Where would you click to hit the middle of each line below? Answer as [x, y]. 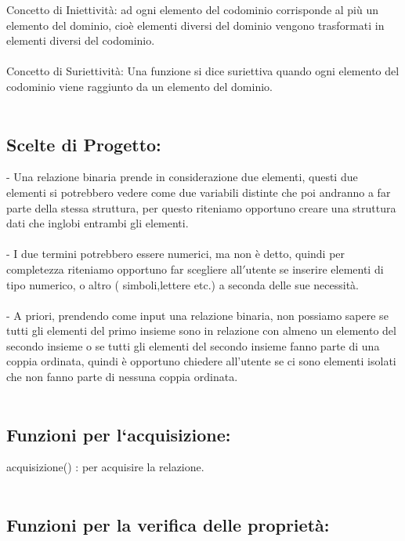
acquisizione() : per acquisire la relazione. [105, 467]
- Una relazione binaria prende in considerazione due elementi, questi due [182, 177]
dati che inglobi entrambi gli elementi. [98, 223]
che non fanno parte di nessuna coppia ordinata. [122, 377]
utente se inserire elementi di [315, 269]
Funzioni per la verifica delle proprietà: [168, 525]
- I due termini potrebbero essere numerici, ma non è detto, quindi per [176, 254]
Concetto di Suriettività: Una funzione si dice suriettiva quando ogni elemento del [203, 71]
